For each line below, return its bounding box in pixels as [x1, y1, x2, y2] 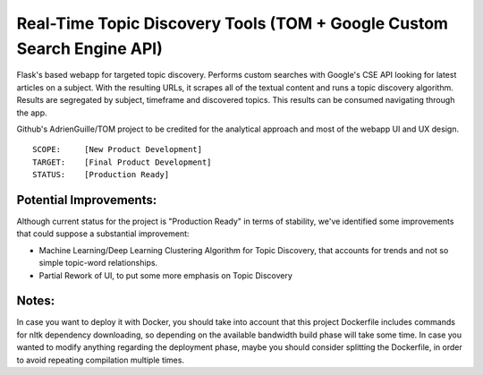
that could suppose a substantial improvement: [16, 228, 190, 239]
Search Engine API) [16, 38, 163, 58]
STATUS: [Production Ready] [32, 170, 170, 180]
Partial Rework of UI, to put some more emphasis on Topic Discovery [38, 269, 292, 281]
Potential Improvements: [16, 192, 157, 208]
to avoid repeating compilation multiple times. [16, 354, 185, 365]
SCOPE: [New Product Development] [32, 144, 203, 155]
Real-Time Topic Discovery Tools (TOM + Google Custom [16, 13, 449, 33]
